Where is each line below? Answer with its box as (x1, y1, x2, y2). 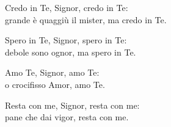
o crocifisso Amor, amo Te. (5, 78, 105, 90)
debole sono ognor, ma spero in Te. (5, 45, 136, 58)
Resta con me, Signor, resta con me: (5, 98, 140, 111)
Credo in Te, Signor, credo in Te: (5, 1, 128, 13)
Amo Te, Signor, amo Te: (5, 66, 100, 79)
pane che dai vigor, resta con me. (5, 111, 129, 123)
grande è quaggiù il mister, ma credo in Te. (5, 13, 167, 26)
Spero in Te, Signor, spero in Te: (5, 34, 127, 46)
